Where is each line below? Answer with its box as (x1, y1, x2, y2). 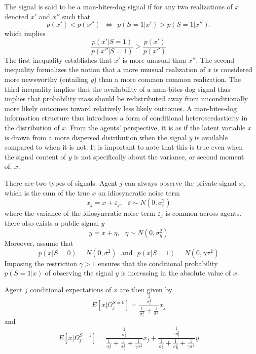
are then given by (119, 284, 173, 294)
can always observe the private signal (125, 177, 237, 188)
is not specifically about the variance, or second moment (74, 151, 244, 161)
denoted (4, 11, 29, 21)
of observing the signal (45, 268, 113, 278)
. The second (196, 54, 235, 65)
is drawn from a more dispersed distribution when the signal (4, 132, 187, 142)
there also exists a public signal (4, 218, 99, 228)
